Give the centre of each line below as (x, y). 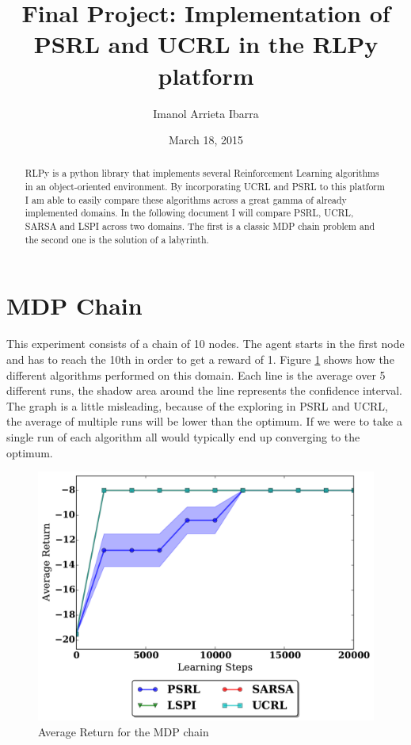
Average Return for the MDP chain (124, 731)
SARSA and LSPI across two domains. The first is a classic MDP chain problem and (200, 226)
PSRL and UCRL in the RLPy (206, 44)
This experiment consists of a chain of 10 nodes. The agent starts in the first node (205, 344)
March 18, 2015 (206, 140)
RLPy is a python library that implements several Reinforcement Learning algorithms (202, 173)
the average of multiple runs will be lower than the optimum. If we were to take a (204, 421)
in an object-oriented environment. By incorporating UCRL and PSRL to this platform (205, 187)
